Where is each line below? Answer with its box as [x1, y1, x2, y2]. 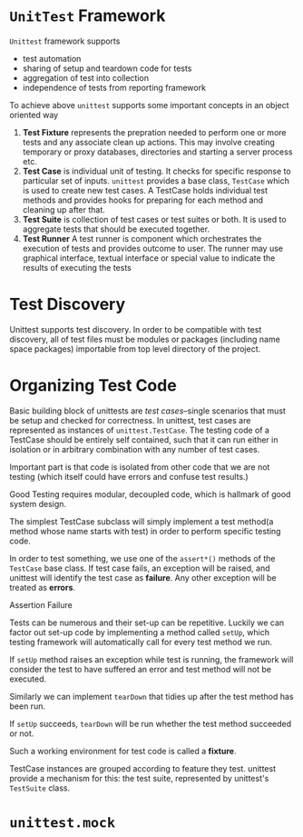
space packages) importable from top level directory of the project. [9, 343, 261, 354]
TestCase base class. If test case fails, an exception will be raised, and [9, 563, 270, 573]
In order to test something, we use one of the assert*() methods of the [9, 553, 276, 563]
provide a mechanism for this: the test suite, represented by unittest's [9, 772, 269, 783]
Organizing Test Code [9, 375, 177, 396]
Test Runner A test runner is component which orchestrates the [22, 233, 262, 244]
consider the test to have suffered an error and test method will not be [9, 663, 272, 674]
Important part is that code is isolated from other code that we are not [9, 461, 270, 473]
